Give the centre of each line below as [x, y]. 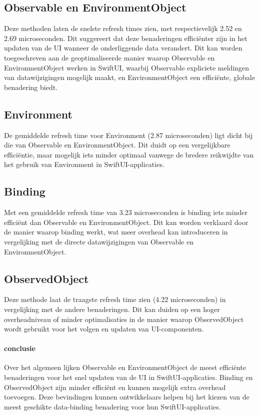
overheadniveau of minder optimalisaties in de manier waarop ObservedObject [124, 319]
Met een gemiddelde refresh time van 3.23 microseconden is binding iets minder [126, 212]
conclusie [20, 348]
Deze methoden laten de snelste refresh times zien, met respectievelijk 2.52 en [123, 28]
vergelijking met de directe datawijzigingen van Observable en [99, 241]
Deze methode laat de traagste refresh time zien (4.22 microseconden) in [115, 299]
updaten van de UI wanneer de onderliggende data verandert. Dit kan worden [123, 48]
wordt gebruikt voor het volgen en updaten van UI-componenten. [104, 329]
